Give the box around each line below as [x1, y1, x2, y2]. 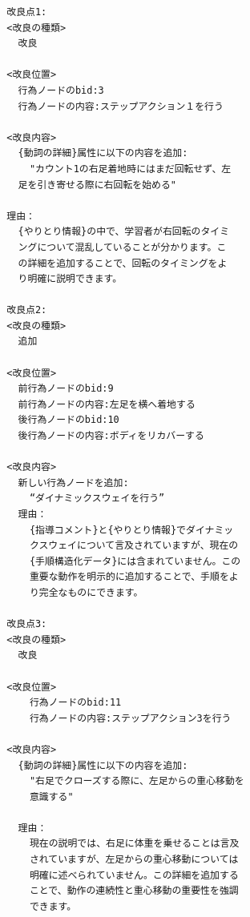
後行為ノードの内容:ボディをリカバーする [18, 430, 204, 442]
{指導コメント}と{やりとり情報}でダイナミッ [29, 524, 234, 536]
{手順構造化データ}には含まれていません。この [29, 555, 241, 567]
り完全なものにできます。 [29, 586, 143, 598]
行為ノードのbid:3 [18, 84, 104, 96]
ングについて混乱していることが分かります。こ [18, 241, 227, 253]
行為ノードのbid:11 [29, 697, 122, 709]
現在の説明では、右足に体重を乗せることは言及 [29, 838, 240, 850]
